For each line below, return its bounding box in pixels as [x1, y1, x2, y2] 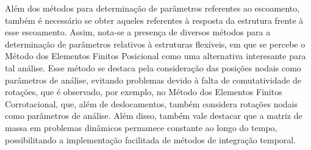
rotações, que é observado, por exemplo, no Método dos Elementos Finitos [5, 85, 282, 98]
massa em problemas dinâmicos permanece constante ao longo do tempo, [5, 121, 277, 134]
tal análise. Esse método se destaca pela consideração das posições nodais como [5, 61, 301, 74]
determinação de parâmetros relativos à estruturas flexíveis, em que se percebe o [5, 37, 306, 50]
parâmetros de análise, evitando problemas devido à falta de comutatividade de [5, 73, 302, 86]
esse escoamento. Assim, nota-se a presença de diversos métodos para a [5, 26, 271, 38]
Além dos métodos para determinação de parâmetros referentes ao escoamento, [5, 2, 300, 14]
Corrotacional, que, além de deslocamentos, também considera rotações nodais [5, 97, 298, 110]
